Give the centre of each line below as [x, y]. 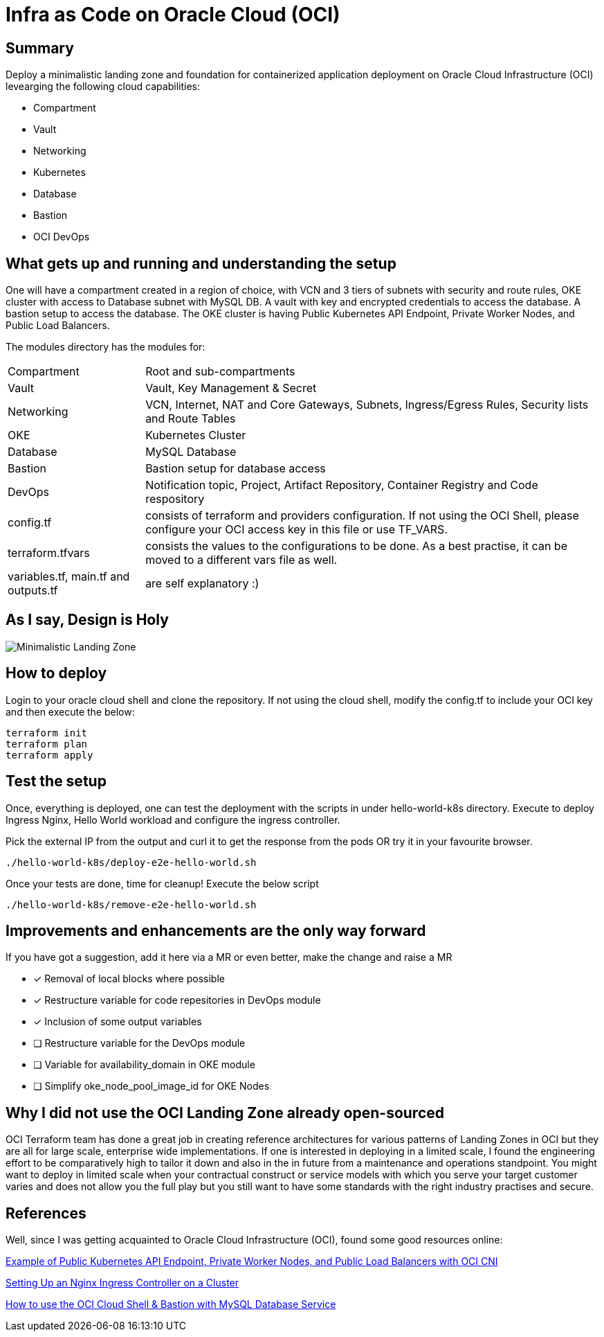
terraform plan [47, 744]
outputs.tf [33, 591]
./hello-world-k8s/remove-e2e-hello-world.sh [131, 904]
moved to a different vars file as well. [241, 560]
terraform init [47, 733]
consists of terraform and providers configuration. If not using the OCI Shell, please [362, 516]
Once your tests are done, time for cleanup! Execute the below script [162, 883]
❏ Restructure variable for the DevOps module [139, 1043]
